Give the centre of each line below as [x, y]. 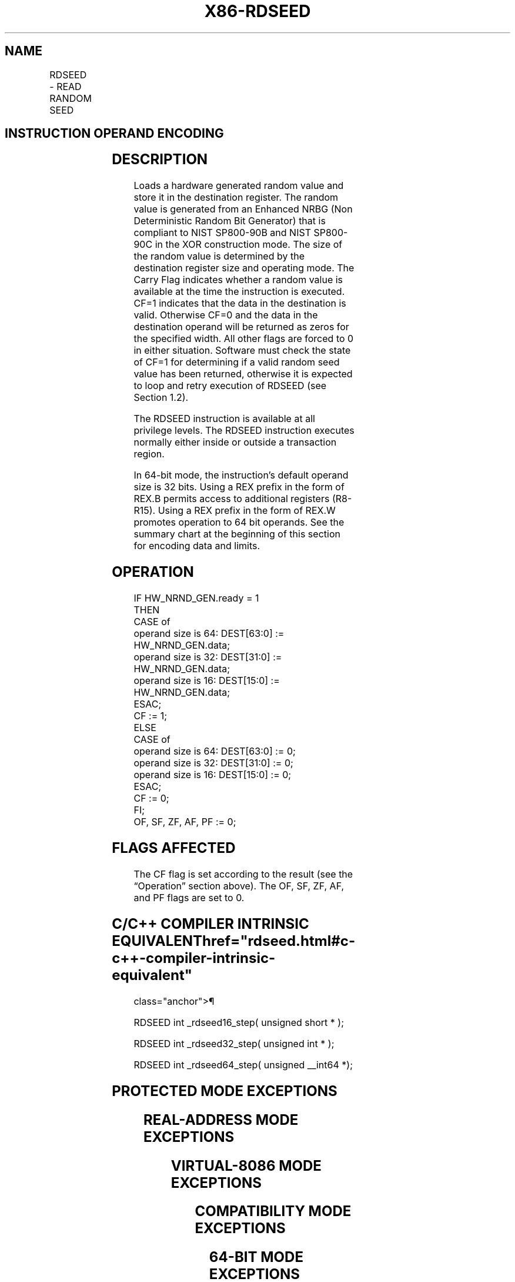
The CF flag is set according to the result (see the [243, 874]
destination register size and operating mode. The [244, 268]
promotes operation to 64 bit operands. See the [239, 522]
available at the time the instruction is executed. [239, 292]
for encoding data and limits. [197, 546]
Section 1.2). [161, 398]
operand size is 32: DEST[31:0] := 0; [213, 763]
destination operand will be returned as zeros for [241, 327]
